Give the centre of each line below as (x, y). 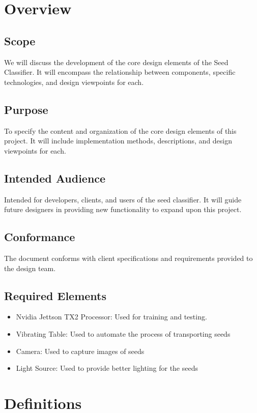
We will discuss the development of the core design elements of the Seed (116, 62)
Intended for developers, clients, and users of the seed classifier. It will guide (123, 199)
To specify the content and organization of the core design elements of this (120, 130)
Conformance (40, 237)
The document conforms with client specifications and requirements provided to (128, 258)
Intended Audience (55, 178)
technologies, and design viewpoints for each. (74, 82)
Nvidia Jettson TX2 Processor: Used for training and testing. (111, 317)
